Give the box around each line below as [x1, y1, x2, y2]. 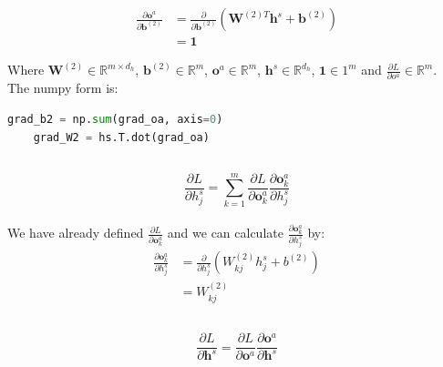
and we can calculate [167, 223, 283, 242]
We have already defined [7, 223, 144, 242]
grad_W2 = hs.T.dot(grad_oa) [33, 130, 210, 144]
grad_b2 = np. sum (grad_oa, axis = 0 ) [7, 112, 223, 126]
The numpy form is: [7, 78, 118, 97]
